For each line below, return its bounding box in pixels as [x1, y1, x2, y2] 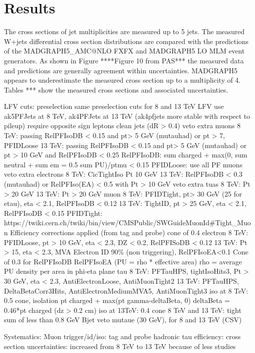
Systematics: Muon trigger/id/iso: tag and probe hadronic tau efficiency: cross [4, 331, 241, 341]
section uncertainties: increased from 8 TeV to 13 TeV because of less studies [4, 341, 236, 351]
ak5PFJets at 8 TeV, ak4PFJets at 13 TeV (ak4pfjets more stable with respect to [4, 110, 250, 121]
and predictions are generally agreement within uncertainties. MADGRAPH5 [4, 65, 238, 75]
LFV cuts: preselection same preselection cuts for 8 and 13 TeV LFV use [4, 101, 224, 111]
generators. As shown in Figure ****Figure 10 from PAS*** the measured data [4, 55, 244, 65]
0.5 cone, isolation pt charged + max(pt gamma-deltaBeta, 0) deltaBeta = [4, 295, 230, 305]
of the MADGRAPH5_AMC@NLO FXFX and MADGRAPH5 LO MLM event [4, 46, 245, 56]
